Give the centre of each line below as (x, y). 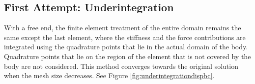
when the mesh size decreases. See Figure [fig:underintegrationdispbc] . (109, 75)
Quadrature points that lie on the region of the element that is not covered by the (127, 56)
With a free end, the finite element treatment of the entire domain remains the (123, 28)
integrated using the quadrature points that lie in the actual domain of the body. (126, 47)
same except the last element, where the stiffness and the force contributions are (125, 37)
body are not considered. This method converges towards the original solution (121, 66)
